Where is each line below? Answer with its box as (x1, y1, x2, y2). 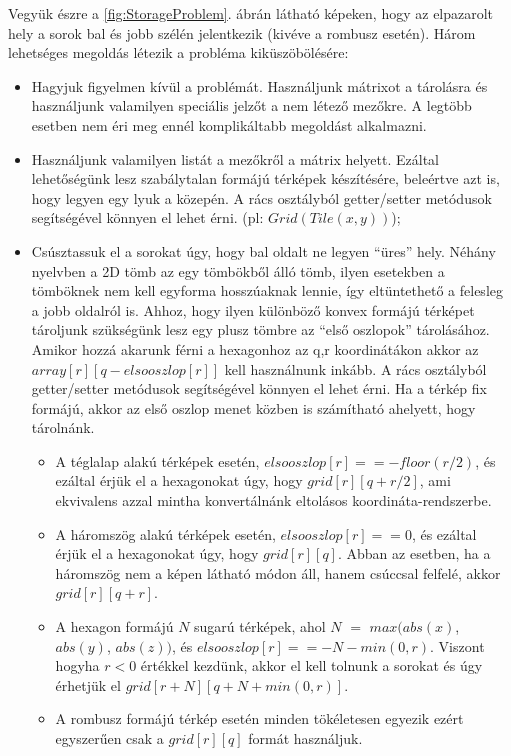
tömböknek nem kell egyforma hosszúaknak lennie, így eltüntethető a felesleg (31, 280, 503, 301)
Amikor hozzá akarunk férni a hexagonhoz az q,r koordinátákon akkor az (31, 338, 479, 359)
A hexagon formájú (55, 616, 174, 637)
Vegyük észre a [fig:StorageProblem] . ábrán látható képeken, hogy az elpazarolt (8, 3, 494, 23)
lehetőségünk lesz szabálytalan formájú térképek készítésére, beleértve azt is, (31, 168, 500, 189)
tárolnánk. (31, 417, 95, 438)
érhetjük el (55, 674, 121, 695)
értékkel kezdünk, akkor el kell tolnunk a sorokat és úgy (140, 655, 483, 676)
